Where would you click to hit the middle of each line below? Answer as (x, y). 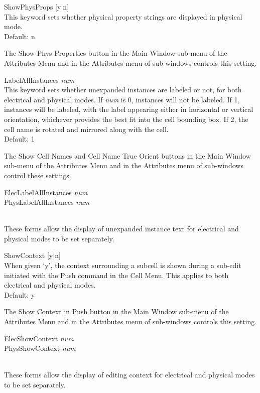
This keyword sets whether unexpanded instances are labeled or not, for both (123, 90)
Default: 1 (19, 139)
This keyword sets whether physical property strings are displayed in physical (123, 16)
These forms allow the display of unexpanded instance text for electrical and (121, 229)
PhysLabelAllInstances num (47, 202)
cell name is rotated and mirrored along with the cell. (86, 129)
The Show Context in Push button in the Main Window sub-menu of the (116, 311)
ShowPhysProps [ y (33, 7)
